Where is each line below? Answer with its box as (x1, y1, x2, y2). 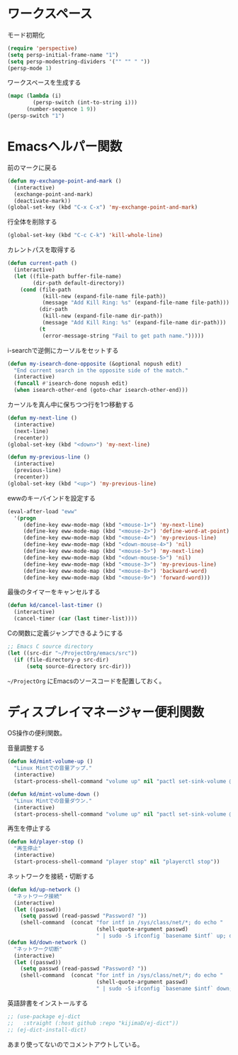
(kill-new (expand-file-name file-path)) (42, 293, 166, 300)
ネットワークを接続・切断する (7, 872, 94, 880)
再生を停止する (7, 824, 51, 833)
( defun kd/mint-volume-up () (7, 758, 93, 765)
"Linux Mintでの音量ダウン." (13, 797, 92, 804)
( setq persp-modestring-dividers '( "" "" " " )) (7, 58, 151, 65)
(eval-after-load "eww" (7, 508, 78, 515)
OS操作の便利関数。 (7, 728, 66, 738)
